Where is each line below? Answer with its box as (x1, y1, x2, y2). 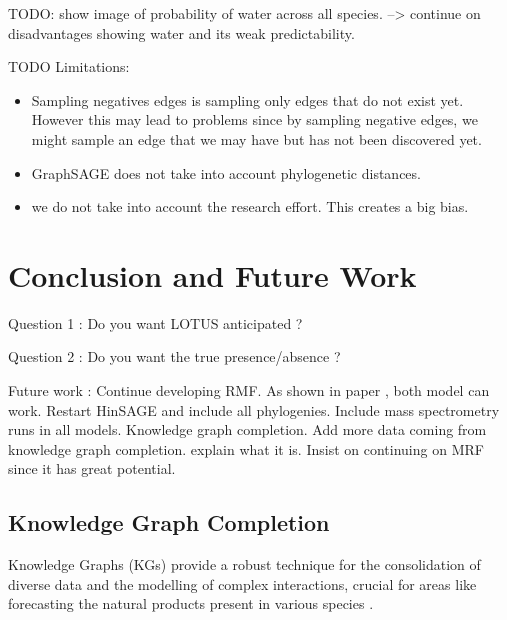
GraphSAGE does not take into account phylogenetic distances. (31, 162, 421, 183)
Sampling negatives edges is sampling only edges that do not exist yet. (31, 89, 464, 110)
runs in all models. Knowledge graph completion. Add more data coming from (8, 419, 487, 440)
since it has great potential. (8, 458, 176, 479)
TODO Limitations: (8, 56, 130, 77)
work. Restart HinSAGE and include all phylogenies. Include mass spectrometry (8, 399, 500, 420)
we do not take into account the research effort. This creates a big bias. (31, 196, 469, 217)
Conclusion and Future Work (8, 254, 417, 295)
